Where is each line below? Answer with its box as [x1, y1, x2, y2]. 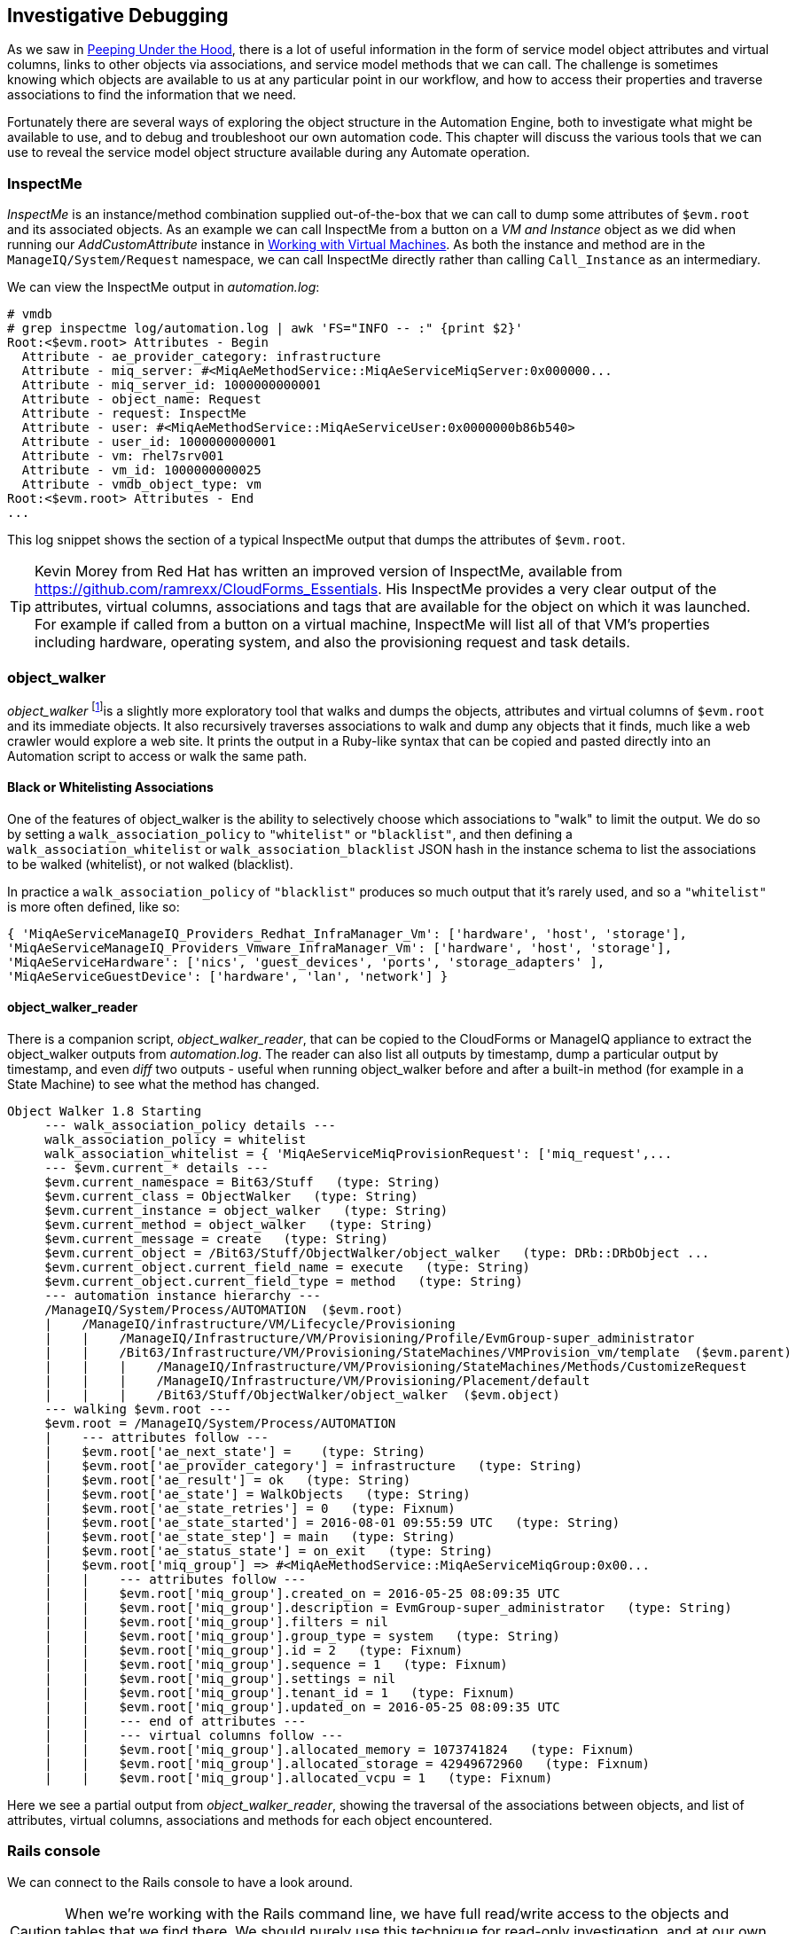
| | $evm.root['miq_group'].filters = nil [44, 1615, 388, 1630]
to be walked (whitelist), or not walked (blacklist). [7, 856, 293, 872]
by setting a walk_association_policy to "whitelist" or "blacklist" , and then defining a [7, 826, 573, 842]
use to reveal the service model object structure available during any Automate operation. [7, 145, 530, 161]
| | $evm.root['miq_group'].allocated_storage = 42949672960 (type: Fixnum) [44, 1757, 650, 1772]
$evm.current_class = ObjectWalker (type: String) [44, 1189, 418, 1204]
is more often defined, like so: [7, 898, 180, 914]
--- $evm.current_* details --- [44, 1161, 269, 1176]
